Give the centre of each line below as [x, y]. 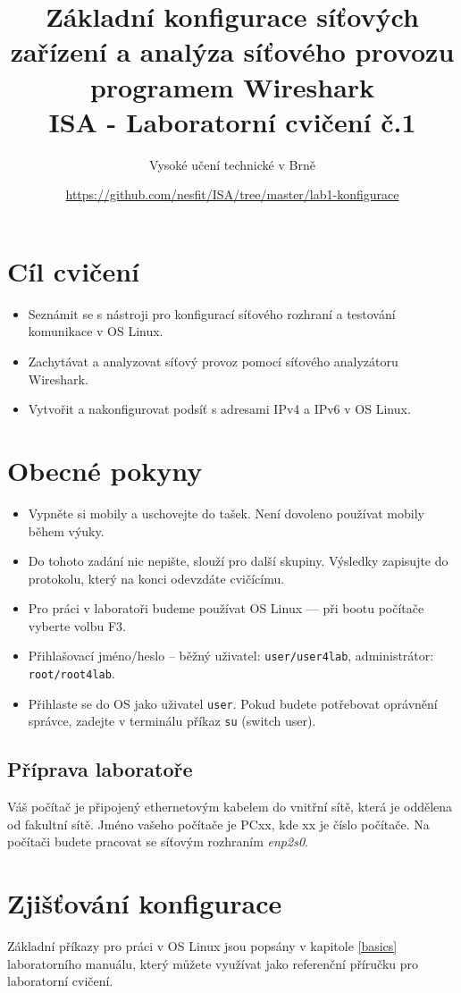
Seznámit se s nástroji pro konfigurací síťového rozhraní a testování [212, 313]
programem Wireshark [232, 86]
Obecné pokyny [105, 470]
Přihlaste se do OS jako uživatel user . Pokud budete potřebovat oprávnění [233, 703]
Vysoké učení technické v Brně [232, 164]
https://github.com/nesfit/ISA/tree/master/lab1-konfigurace [232, 194]
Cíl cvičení [73, 270]
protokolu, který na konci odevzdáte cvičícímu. [156, 578]
